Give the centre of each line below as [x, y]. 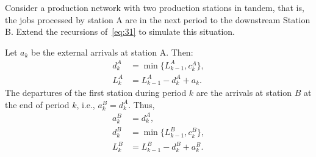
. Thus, [142, 104]
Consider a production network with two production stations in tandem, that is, [155, 7]
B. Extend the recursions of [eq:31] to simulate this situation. [120, 31]
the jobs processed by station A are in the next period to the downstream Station [158, 19]
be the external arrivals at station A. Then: [112, 52]
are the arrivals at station [244, 93]
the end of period [37, 104]
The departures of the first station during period [96, 93]
